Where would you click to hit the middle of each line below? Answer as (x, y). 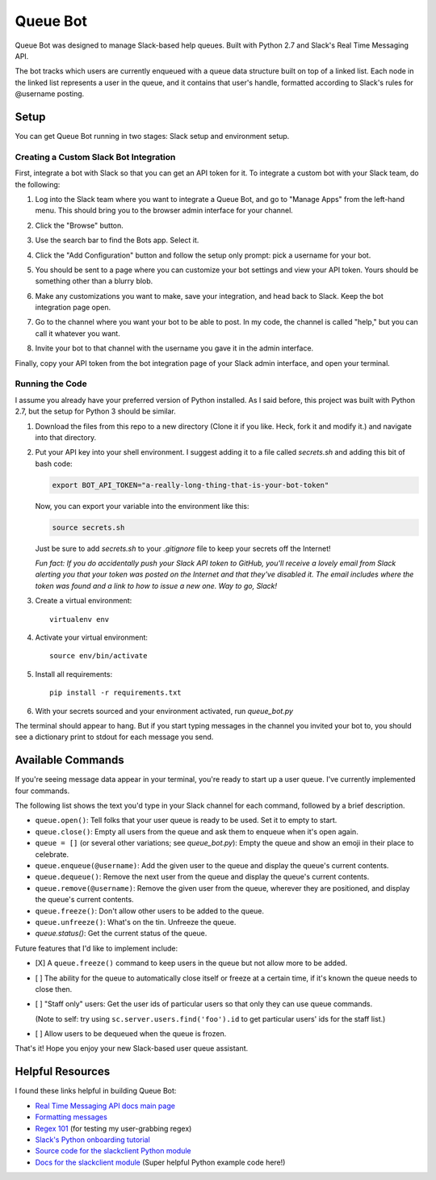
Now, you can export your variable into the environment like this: (142, 506)
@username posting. (50, 94)
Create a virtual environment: (84, 601)
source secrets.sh (88, 527)
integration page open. (73, 308)
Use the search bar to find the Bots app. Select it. (117, 240)
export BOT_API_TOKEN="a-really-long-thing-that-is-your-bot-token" (191, 485)
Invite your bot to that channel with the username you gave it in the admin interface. (174, 348)
